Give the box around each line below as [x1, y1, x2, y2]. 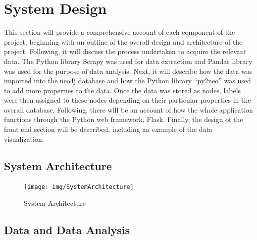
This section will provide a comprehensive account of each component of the [4, 27, 235, 37]
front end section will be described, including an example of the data [4, 124, 213, 134]
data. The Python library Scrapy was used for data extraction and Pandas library [4, 56, 253, 66]
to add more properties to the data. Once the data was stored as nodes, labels [4, 85, 241, 95]
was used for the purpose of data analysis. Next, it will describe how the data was [4, 65, 253, 76]
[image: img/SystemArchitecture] [24, 183, 134, 191]
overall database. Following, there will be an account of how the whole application [4, 104, 253, 115]
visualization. [4, 133, 44, 144]
